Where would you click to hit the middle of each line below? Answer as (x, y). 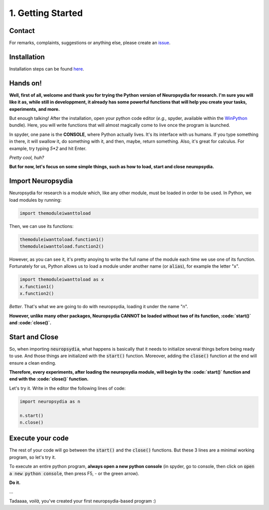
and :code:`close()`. (30, 323)
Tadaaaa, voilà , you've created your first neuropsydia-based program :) (83, 501)
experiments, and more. (34, 109)
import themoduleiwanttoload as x (62, 279)
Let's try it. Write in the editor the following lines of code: (67, 388)
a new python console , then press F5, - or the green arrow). (74, 473)
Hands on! (25, 83)
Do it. (15, 483)
